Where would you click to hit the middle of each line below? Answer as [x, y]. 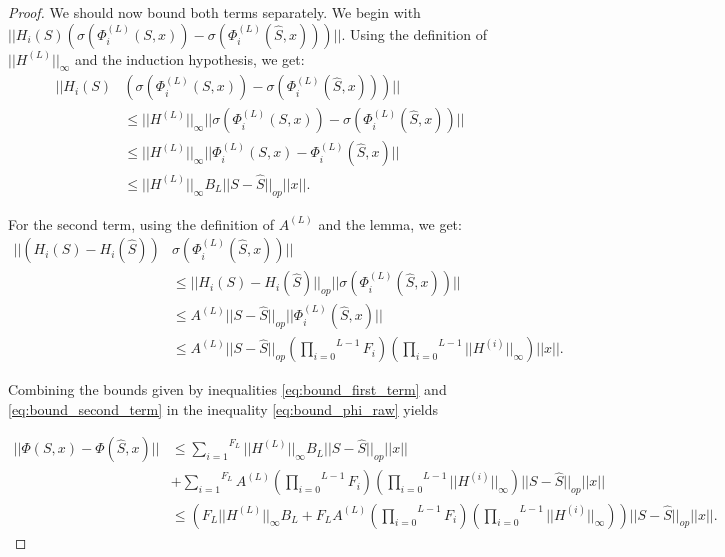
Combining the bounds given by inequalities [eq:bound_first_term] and [227, 389]
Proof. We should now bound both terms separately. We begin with [214, 12]
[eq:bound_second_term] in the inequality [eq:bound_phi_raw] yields [223, 408]
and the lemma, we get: [390, 223]
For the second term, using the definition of [141, 223]
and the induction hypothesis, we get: [190, 58]
